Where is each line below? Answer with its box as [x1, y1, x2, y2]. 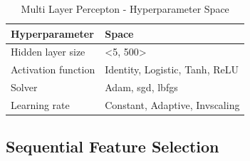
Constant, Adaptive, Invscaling [105, 97, 240, 112]
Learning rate [11, 97, 70, 112]
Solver [11, 80, 38, 95]
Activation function [11, 62, 95, 77]
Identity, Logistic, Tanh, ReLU [105, 62, 239, 77]
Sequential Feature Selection [6, 135, 219, 157]
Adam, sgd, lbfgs [105, 80, 178, 95]
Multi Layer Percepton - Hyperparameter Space [21, 1, 229, 16]
